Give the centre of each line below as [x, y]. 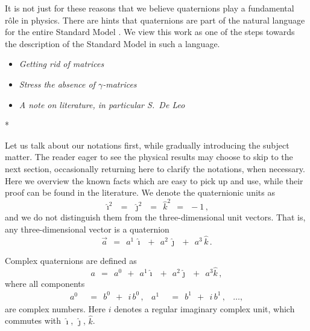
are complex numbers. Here [55, 308]
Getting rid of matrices [62, 64]
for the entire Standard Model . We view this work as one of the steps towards [150, 32]
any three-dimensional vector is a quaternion [87, 229]
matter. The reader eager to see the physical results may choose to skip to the [149, 157]
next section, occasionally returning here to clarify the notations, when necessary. [155, 168]
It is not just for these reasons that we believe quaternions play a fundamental [150, 8]
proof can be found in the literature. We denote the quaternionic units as [140, 192]
